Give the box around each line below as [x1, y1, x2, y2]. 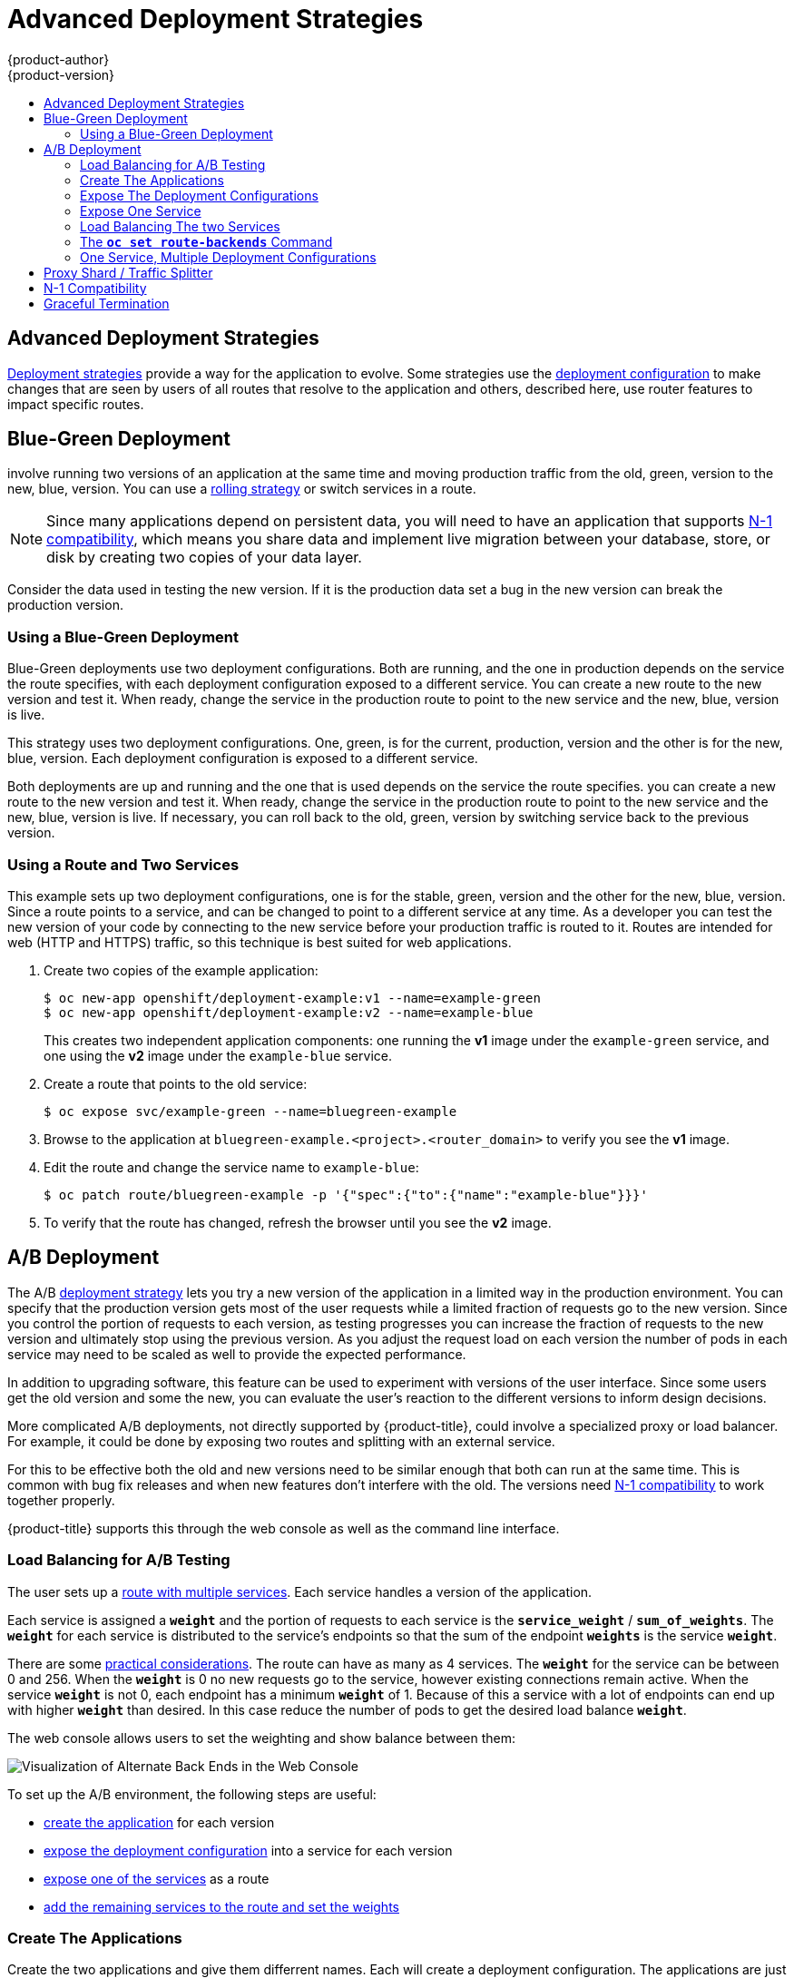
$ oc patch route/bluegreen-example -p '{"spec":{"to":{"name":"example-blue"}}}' [44, 1187, 648, 1202]
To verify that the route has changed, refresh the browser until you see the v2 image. [44, 1214, 552, 1230]
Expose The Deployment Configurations [80, 187, 319, 203]
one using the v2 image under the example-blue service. [44, 1047, 392, 1063]
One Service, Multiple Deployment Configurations [80, 249, 377, 265]
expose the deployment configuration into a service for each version [44, 1842, 453, 1858]
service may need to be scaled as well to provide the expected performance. [7, 1346, 466, 1362]
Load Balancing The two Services [80, 218, 280, 234]
